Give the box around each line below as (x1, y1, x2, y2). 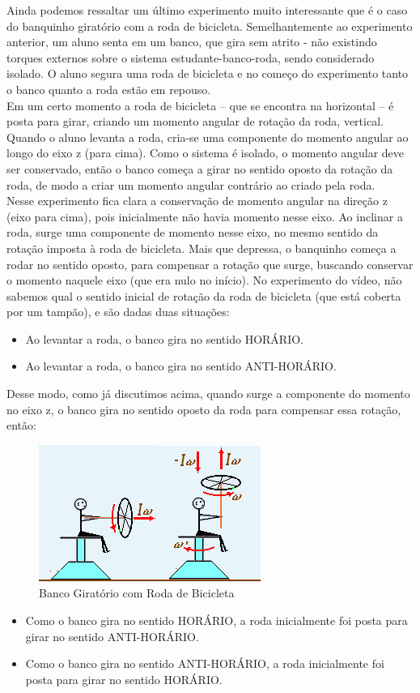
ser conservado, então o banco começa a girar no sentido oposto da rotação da (6, 160, 393, 177)
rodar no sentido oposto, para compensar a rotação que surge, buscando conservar (6, 255, 414, 272)
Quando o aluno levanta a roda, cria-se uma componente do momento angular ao (6, 128, 409, 145)
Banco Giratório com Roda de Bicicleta (39, 584, 235, 601)
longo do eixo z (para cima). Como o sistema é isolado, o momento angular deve (6, 144, 405, 161)
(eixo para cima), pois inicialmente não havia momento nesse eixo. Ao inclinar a (6, 207, 403, 225)
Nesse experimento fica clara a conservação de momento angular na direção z (6, 192, 388, 209)
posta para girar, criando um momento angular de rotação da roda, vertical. (6, 113, 384, 130)
